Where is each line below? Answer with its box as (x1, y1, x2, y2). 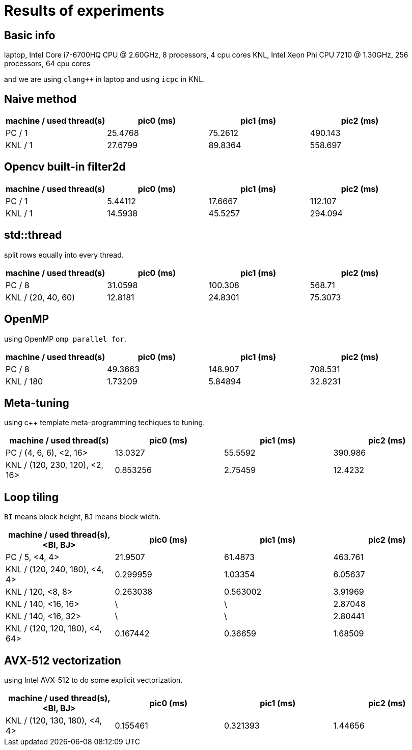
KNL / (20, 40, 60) (6, 292, 75, 302)
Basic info (4, 29, 56, 42)
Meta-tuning (4, 396, 69, 409)
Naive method (4, 92, 77, 105)
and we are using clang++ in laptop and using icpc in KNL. (4, 75, 205, 84)
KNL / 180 (6, 376, 43, 386)
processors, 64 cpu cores (4, 59, 91, 68)
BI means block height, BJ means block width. (4, 512, 161, 521)
